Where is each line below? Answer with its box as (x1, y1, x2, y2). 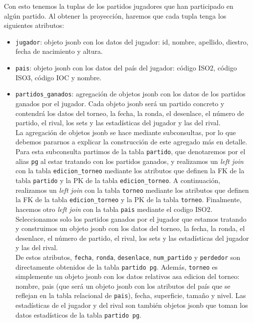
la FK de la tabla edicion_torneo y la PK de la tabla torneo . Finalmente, (15, 194, 242, 205)
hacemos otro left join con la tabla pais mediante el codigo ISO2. (15, 204, 212, 214)
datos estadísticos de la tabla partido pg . (15, 309, 141, 320)
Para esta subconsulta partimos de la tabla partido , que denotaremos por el (15, 146, 246, 156)
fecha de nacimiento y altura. (15, 46, 103, 56)
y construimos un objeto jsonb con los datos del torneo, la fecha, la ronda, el (15, 223, 245, 233)
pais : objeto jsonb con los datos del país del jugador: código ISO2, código (15, 63, 237, 73)
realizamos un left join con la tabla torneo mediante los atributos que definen (15, 185, 249, 195)
